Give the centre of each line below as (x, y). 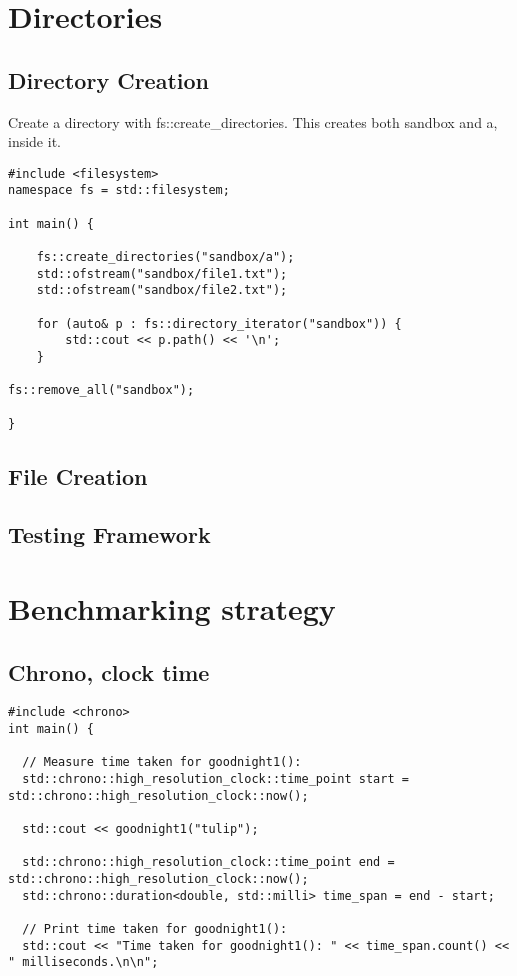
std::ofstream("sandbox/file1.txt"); (162, 273)
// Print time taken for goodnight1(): (155, 928)
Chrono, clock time (109, 671)
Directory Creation (108, 79)
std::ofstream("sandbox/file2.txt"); (162, 290)
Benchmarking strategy (172, 608)
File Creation (78, 475)
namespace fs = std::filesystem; (119, 190)
